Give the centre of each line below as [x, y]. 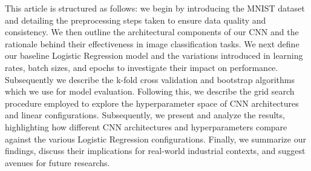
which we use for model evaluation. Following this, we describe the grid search [150, 91]
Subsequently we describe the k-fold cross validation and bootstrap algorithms [150, 79]
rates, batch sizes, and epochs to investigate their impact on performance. [142, 67]
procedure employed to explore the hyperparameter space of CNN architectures [152, 103]
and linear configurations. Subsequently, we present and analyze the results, [145, 115]
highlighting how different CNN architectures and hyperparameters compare [146, 126]
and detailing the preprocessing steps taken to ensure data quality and [136, 20]
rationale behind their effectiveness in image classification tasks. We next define [152, 43]
